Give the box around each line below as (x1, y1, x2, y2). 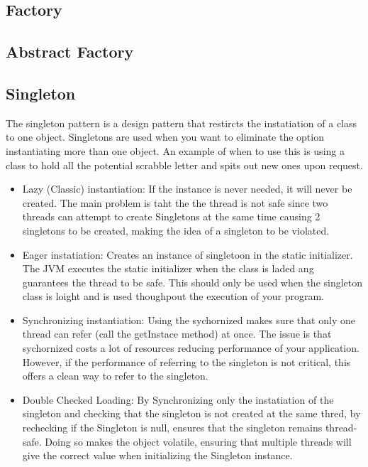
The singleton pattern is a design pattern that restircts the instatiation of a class (6, 115, 357, 130)
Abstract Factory (6, 41, 134, 63)
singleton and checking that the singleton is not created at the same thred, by (22, 406, 361, 421)
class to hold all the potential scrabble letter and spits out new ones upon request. (6, 157, 363, 172)
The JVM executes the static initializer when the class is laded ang (22, 261, 314, 276)
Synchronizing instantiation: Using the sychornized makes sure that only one (22, 312, 355, 327)
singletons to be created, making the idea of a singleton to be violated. (22, 222, 330, 237)
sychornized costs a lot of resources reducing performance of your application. (22, 340, 359, 355)
